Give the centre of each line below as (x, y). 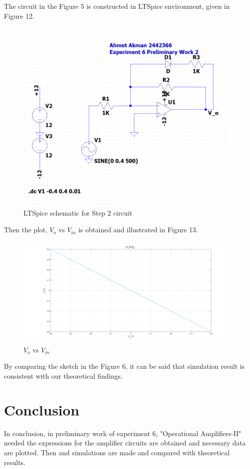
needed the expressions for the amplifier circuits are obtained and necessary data (125, 443)
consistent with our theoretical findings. (63, 376)
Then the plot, (26, 230)
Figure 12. (19, 15)
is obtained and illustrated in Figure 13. (138, 230)
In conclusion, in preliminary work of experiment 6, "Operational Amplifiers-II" (123, 433)
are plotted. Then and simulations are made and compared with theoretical (117, 452)
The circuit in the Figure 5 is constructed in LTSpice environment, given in (117, 6)
